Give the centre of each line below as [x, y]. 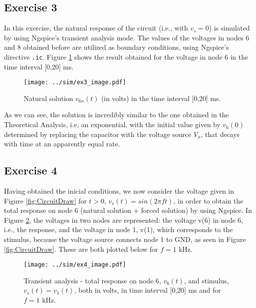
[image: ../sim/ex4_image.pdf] [75, 265]
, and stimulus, [206, 280]
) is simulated [229, 28]
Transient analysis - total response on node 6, [92, 280]
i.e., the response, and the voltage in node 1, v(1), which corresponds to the [118, 229]
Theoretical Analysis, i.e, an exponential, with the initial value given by [112, 124]
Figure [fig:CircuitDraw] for [45, 200]
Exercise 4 [31, 170]
